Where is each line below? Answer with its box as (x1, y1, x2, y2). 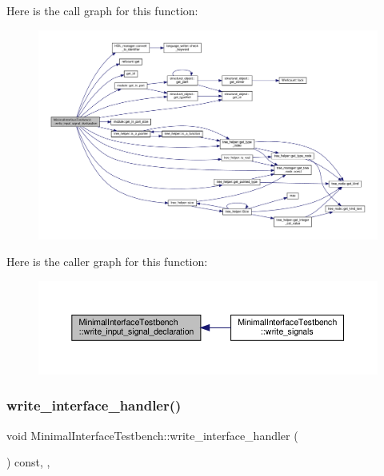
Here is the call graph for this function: (6, 2, 198, 18)
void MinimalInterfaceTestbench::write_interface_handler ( (6, 426, 298, 443)
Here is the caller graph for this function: (6, 253, 208, 270)
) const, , (6, 454, 50, 470)
